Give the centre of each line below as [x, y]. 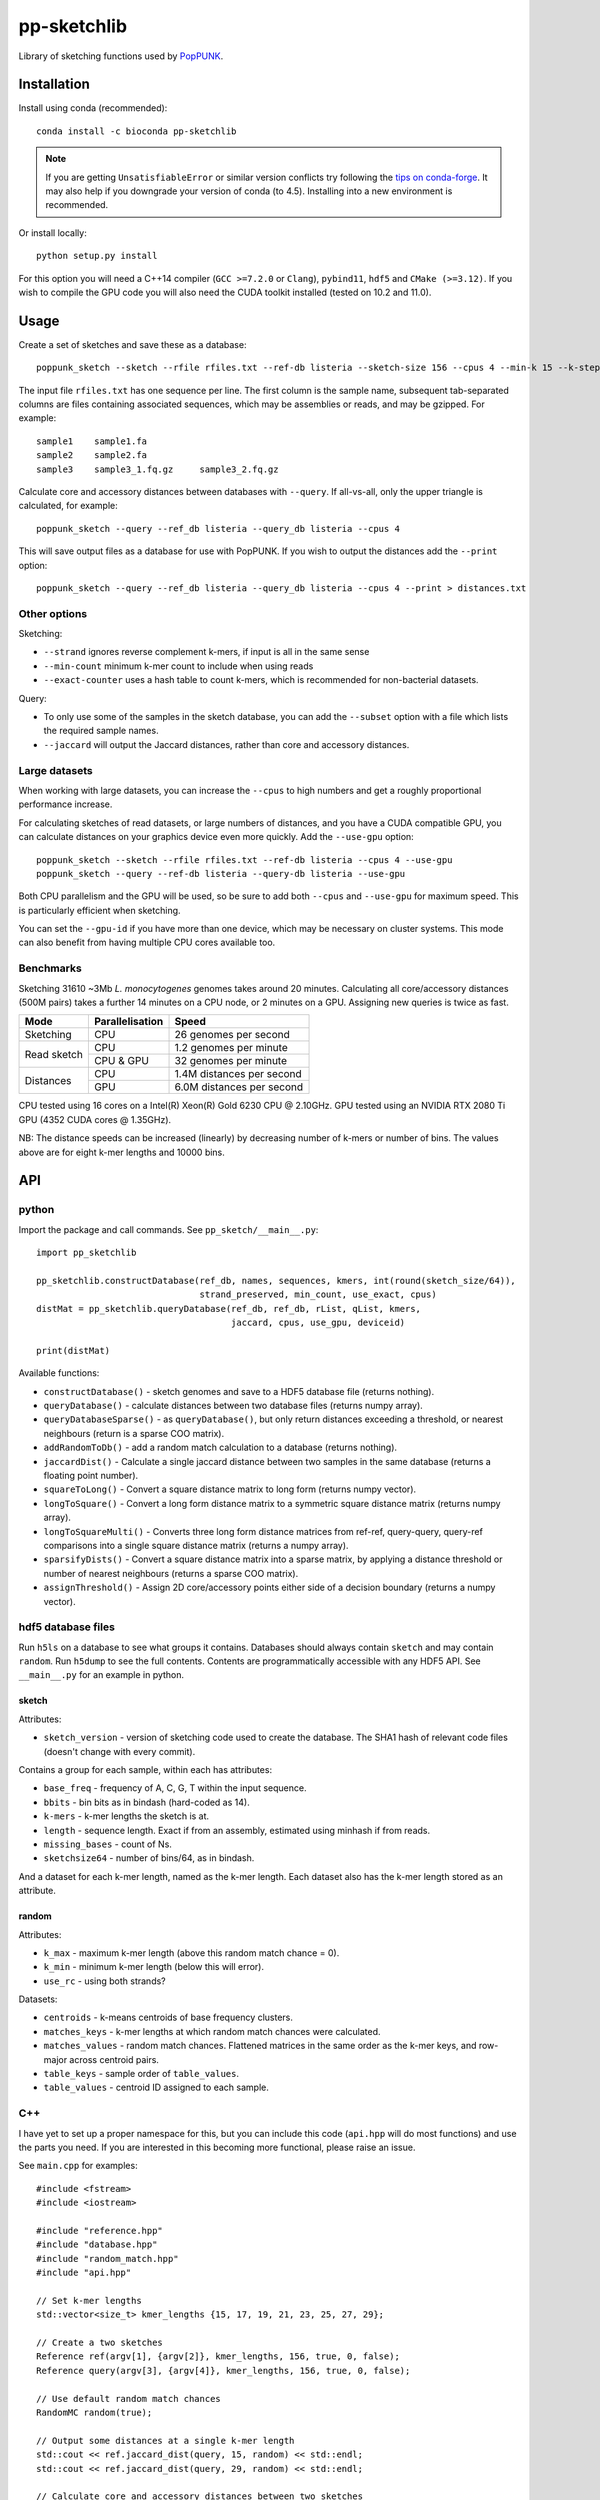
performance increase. [65, 804]
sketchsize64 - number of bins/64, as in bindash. [149, 1858]
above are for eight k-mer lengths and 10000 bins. [121, 1152]
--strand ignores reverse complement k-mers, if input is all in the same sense [206, 652]
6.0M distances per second [239, 1087]
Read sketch [54, 1054]
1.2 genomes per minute [231, 1048]
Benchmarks [50, 968]
